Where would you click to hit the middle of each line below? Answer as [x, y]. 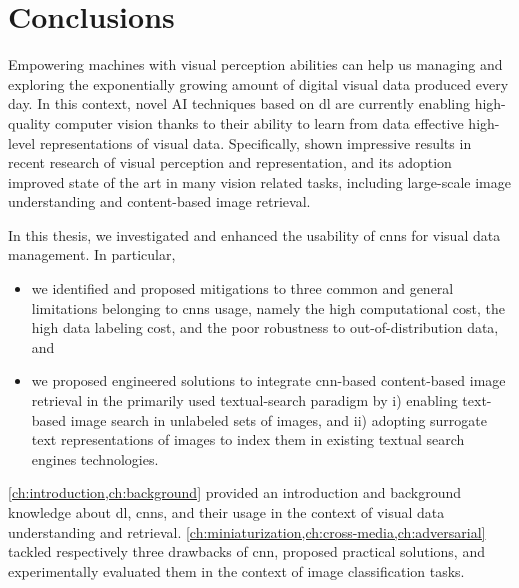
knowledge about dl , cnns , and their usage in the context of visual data [226, 512]
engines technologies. [95, 458]
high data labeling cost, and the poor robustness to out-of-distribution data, [265, 327]
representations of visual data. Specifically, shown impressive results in [255, 142]
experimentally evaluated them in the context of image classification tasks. [236, 570]
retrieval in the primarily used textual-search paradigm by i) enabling [244, 400]
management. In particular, [92, 254]
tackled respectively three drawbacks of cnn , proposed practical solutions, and [246, 551]
